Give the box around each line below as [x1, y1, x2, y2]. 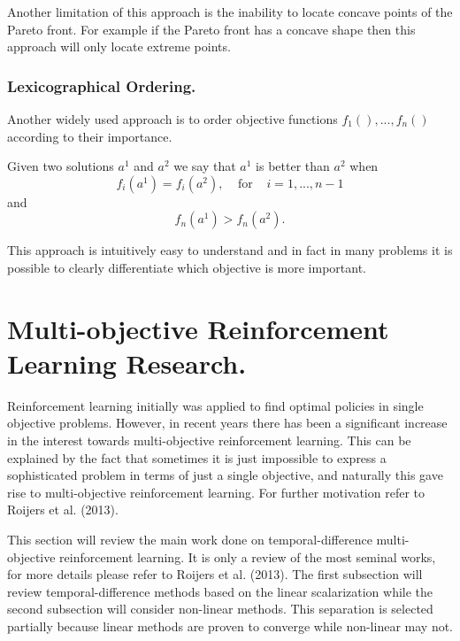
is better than [256, 157, 330, 175]
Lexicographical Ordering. [7, 74, 196, 97]
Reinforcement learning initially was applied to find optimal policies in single [7, 396, 424, 414]
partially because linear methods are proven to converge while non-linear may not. [7, 617, 453, 635]
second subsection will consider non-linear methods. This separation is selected [7, 599, 433, 618]
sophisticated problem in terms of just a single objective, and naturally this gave [7, 466, 443, 484]
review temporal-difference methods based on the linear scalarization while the [7, 582, 433, 600]
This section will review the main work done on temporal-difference [7, 530, 372, 549]
